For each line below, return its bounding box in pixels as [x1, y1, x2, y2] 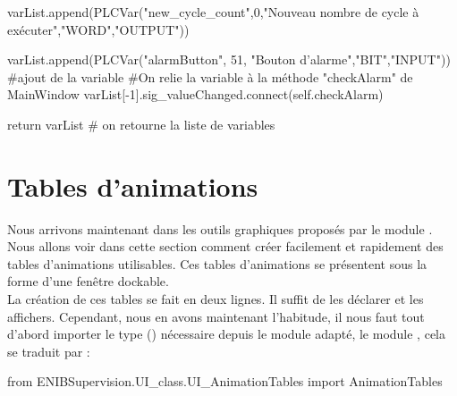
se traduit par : [7, 341, 90, 360]
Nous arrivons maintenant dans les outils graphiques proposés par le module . [7, 219, 433, 238]
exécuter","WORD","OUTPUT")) [7, 20, 190, 38]
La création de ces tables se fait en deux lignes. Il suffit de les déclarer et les [7, 290, 424, 308]
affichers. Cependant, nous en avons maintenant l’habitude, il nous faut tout [7, 307, 425, 325]
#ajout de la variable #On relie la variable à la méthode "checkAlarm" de [7, 67, 413, 86]
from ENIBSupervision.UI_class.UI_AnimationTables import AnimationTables [7, 372, 443, 391]
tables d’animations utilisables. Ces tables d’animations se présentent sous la [7, 254, 427, 273]
